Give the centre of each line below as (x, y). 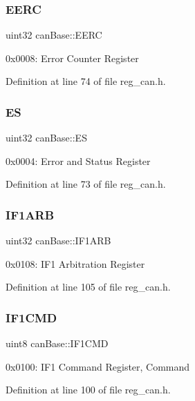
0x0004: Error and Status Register (78, 160)
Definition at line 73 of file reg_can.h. (86, 184)
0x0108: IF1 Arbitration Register (75, 263)
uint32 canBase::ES (46, 138)
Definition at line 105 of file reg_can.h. (88, 287)
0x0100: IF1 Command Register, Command (98, 366)
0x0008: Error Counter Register (72, 58)
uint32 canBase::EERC (54, 35)
